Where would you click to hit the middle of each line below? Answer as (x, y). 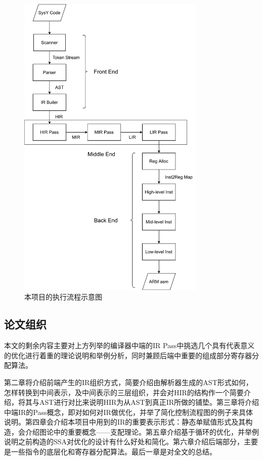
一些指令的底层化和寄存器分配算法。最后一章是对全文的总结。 (114, 452)
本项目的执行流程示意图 (63, 297)
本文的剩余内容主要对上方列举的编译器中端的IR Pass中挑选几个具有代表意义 (129, 345)
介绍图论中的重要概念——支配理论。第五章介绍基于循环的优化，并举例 (142, 431)
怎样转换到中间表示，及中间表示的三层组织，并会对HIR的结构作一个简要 (124, 392)
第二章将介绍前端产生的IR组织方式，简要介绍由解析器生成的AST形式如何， (128, 382)
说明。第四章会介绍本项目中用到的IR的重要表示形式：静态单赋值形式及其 (125, 422)
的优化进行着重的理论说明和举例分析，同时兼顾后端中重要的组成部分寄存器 (128, 355)
